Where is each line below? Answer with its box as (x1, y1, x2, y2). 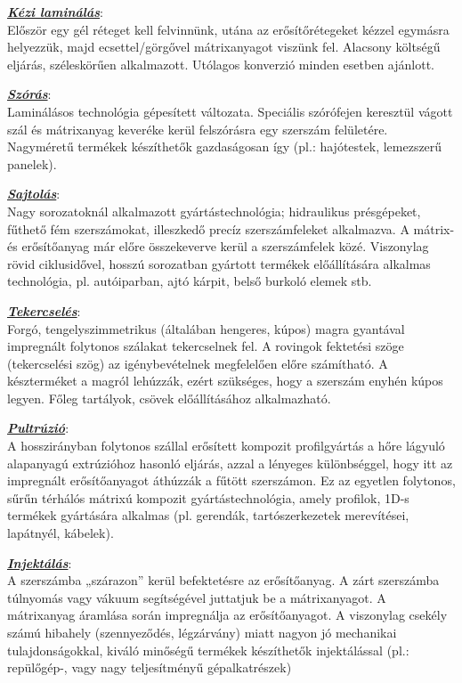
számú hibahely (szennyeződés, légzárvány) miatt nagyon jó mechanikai (7, 623, 397, 641)
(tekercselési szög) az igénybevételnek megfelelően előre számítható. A (7, 354, 388, 372)
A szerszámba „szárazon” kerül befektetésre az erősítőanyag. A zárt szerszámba (7, 571, 440, 589)
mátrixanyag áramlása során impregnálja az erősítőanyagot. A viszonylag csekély (7, 606, 448, 624)
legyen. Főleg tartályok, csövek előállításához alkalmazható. (7, 388, 331, 407)
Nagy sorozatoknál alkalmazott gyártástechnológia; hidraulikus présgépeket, (7, 201, 421, 220)
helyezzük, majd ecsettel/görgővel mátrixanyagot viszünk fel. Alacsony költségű (7, 37, 441, 56)
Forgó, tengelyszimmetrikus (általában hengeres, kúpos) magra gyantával (7, 319, 405, 337)
